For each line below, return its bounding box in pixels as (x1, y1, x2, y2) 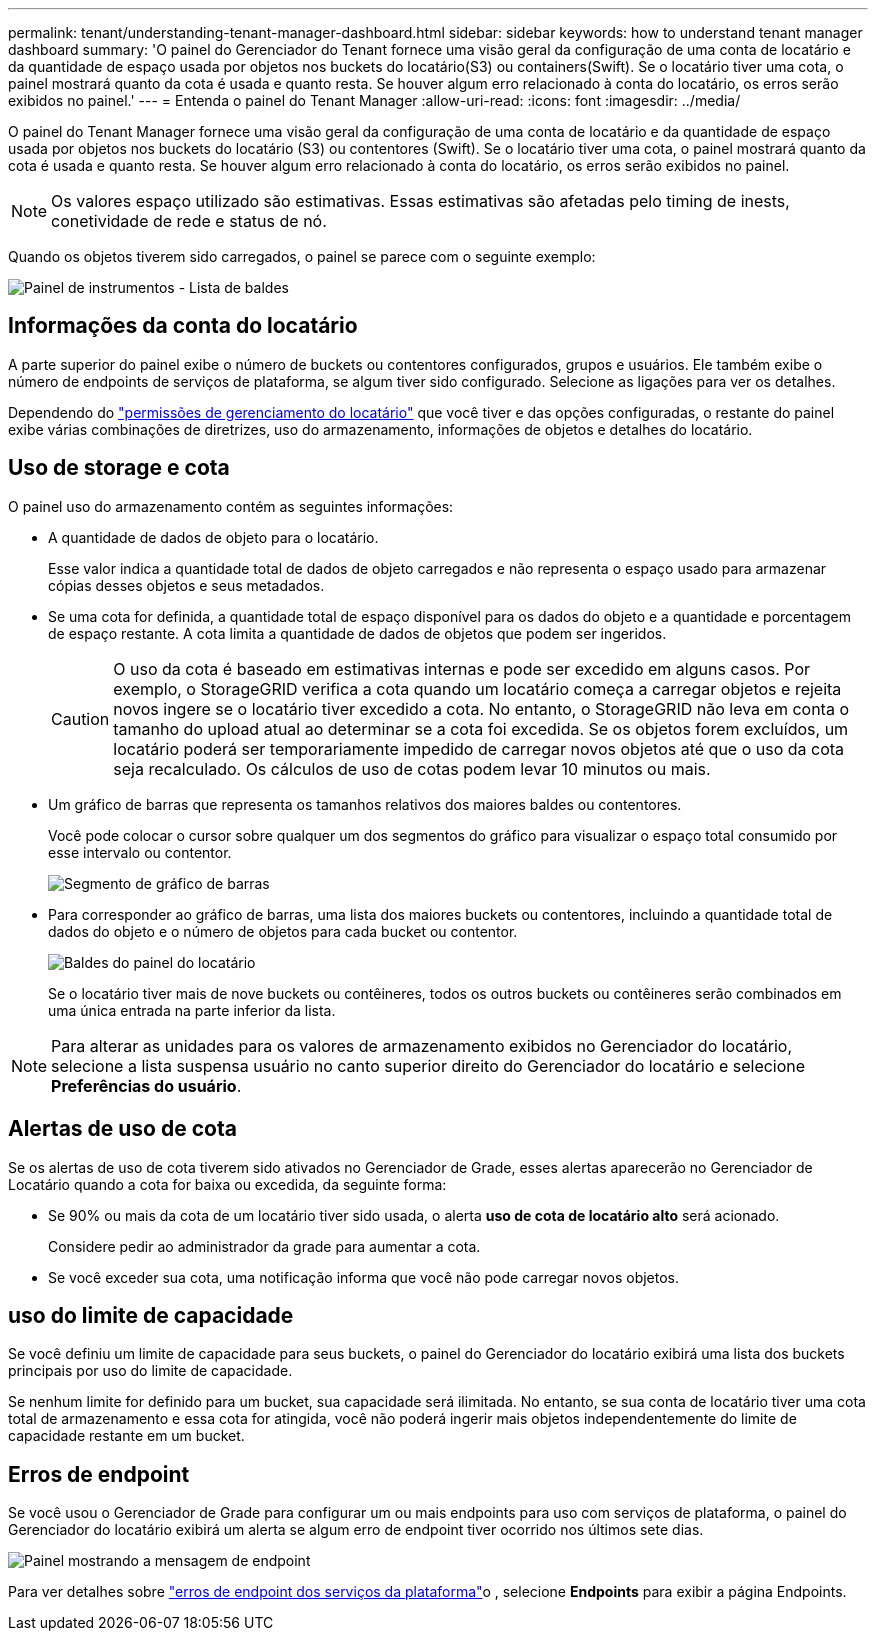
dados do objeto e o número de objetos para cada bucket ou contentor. (48, 922, 518, 940)
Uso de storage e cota (8, 455, 230, 481)
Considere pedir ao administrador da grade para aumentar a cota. (48, 1237, 481, 1255)
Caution (51, 708, 110, 729)
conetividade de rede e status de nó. (51, 211, 327, 231)
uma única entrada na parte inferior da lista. (48, 1001, 336, 1019)
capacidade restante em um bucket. (8, 1427, 245, 1445)
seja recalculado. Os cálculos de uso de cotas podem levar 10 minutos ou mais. (113, 758, 711, 779)
